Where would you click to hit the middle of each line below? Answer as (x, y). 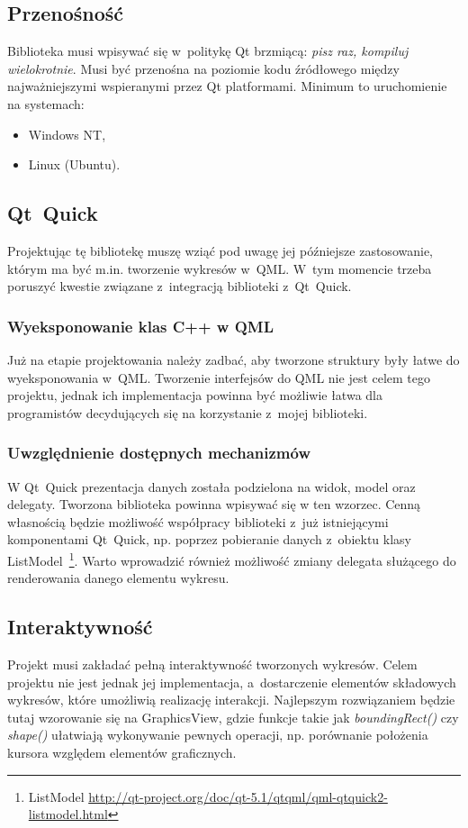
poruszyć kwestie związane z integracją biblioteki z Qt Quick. (180, 286)
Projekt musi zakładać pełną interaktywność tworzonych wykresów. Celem (212, 664)
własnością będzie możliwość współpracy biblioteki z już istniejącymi (198, 521)
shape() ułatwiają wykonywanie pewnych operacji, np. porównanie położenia (218, 735)
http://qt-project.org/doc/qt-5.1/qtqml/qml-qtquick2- (238, 796)
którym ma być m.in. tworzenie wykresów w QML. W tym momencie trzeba (220, 268)
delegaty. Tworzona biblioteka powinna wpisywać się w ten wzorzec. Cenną (214, 504)
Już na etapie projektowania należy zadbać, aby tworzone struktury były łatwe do (234, 359)
